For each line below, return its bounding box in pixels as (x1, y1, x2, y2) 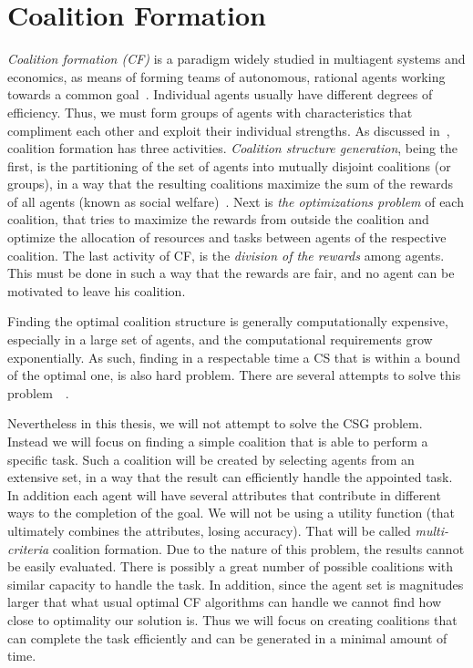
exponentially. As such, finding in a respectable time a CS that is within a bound (7, 347, 460, 366)
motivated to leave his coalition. (7, 281, 186, 300)
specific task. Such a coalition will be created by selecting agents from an (7, 449, 415, 468)
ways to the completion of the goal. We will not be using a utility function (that (7, 503, 455, 522)
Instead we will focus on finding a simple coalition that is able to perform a (7, 432, 428, 450)
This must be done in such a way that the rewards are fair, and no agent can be (7, 263, 455, 283)
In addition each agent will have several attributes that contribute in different (7, 485, 441, 504)
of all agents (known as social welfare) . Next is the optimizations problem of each (7, 191, 464, 211)
